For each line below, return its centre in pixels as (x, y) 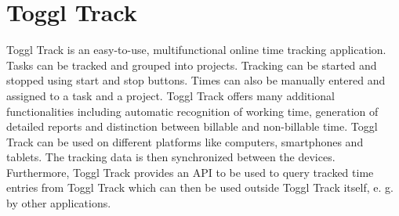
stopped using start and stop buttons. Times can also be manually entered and (196, 80)
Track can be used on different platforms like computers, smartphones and (185, 141)
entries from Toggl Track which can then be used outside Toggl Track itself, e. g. (200, 187)
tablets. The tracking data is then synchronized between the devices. (171, 157)
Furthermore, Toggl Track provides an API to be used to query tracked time (190, 172)
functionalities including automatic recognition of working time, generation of (192, 111)
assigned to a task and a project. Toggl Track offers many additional (170, 95)
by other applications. (59, 203)
